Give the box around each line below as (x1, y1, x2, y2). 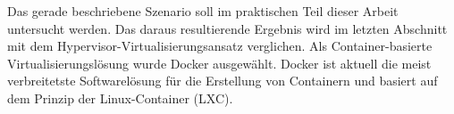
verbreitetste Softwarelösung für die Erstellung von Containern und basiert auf (7, 71, 438, 90)
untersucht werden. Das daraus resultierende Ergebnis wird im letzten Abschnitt (7, 19, 448, 37)
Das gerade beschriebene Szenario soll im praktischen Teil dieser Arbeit (7, 2, 399, 20)
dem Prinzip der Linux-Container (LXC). (7, 88, 233, 107)
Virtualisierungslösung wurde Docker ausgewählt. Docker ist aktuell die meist (7, 53, 432, 72)
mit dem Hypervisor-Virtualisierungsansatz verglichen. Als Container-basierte (7, 37, 433, 55)
